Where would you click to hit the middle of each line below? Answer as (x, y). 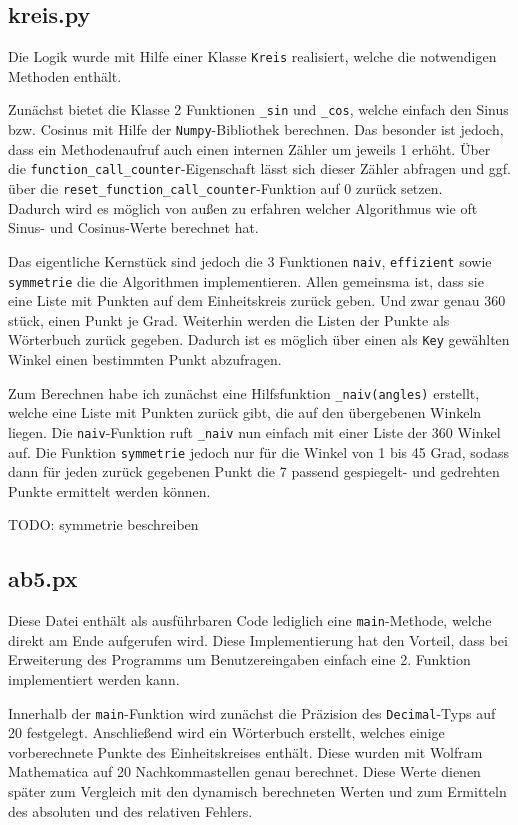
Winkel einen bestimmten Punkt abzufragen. (145, 359)
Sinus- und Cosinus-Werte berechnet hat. (133, 227)
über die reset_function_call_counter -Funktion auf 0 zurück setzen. (225, 188)
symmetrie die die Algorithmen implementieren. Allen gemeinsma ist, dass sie (246, 280)
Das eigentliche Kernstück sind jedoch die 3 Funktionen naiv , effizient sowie (250, 260)
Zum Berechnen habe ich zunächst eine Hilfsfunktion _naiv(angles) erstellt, (244, 392)
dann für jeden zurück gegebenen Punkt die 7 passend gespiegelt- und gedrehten (254, 471)
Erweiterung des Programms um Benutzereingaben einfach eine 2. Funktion (239, 659)
